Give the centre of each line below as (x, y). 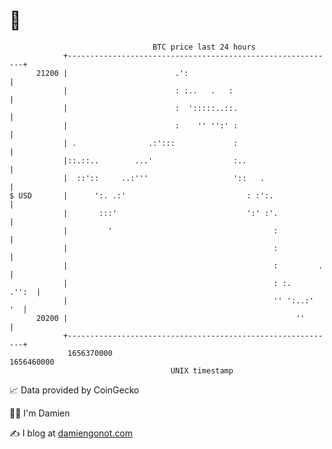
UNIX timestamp (202, 370)
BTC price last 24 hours (204, 47)
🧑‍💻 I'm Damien (40, 413)
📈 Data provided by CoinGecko (74, 390)
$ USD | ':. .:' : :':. (141, 195)
